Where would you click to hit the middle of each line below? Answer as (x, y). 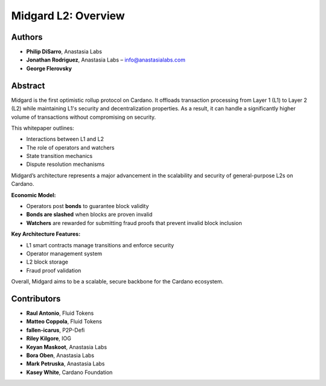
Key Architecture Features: (46, 234)
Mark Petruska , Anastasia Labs (66, 364)
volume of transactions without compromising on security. (84, 117)
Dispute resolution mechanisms (66, 164)
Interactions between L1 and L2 (65, 139)
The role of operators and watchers (70, 147)
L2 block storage (47, 262)
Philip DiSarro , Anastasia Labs (64, 52)
